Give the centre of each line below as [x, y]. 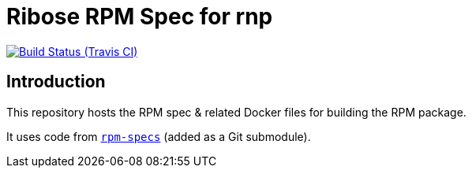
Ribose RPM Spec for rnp [140, 17]
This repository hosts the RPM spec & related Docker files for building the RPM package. [236, 112]
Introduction [56, 82]
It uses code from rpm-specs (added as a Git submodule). [159, 136]
